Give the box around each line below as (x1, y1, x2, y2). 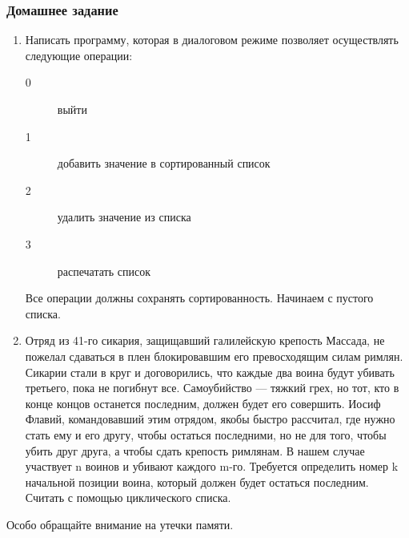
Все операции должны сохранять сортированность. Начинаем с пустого (25, 289, 374, 306)
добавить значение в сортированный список (57, 155, 271, 172)
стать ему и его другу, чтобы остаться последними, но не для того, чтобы (25, 426, 387, 443)
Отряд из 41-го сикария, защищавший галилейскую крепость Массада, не (25, 332, 385, 349)
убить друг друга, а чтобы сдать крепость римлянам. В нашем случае (25, 442, 365, 459)
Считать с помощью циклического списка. (25, 489, 231, 506)
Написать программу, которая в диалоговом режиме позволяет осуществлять (25, 31, 399, 48)
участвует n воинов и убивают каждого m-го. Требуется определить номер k (25, 458, 399, 475)
